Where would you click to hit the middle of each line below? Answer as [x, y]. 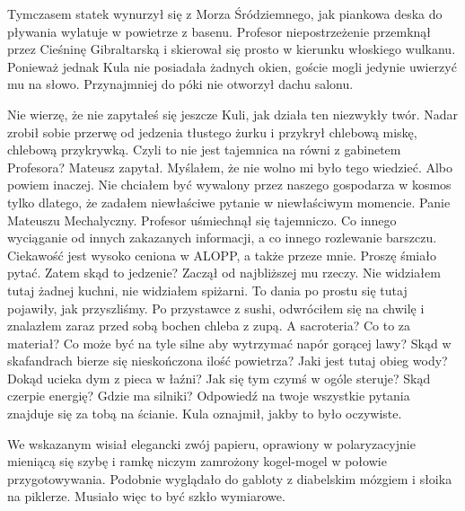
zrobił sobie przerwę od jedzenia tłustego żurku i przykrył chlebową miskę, [212, 132]
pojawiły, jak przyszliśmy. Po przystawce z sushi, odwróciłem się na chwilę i [216, 308]
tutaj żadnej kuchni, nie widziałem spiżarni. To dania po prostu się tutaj [207, 290]
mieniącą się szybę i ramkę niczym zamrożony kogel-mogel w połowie [197, 461]
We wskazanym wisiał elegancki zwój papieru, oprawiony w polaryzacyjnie [211, 443]
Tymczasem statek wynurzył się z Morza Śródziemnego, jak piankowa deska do [225, 13]
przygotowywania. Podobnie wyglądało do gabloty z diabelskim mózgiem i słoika [230, 478]
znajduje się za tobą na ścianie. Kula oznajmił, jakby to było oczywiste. [205, 414]
